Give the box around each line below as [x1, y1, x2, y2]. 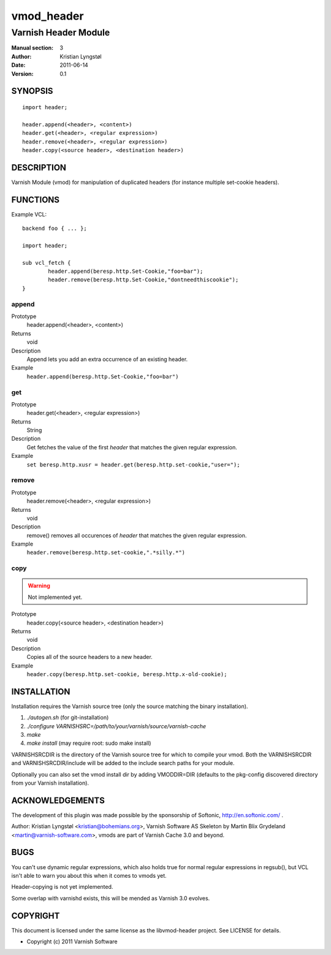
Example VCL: [11, 210, 47, 218]
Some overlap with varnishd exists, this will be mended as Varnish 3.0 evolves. [11, 894, 210, 902]
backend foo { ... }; [22, 225, 87, 232]
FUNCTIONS [11, 194, 60, 205]
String [26, 427, 42, 434]
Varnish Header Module [11, 27, 110, 38]
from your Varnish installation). [11, 779, 89, 786]
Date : [11, 61, 26, 69]
